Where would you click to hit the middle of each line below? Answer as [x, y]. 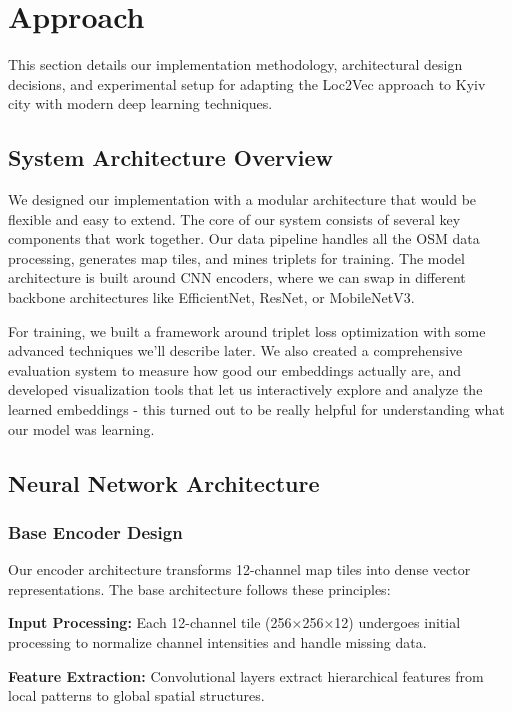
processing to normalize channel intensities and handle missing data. [217, 642]
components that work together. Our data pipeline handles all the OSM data [244, 238]
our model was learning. [81, 428]
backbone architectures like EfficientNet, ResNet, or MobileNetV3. [211, 297]
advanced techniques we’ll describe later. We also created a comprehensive [235, 350]
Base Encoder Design [95, 531]
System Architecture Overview [170, 157]
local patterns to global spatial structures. [136, 695]
